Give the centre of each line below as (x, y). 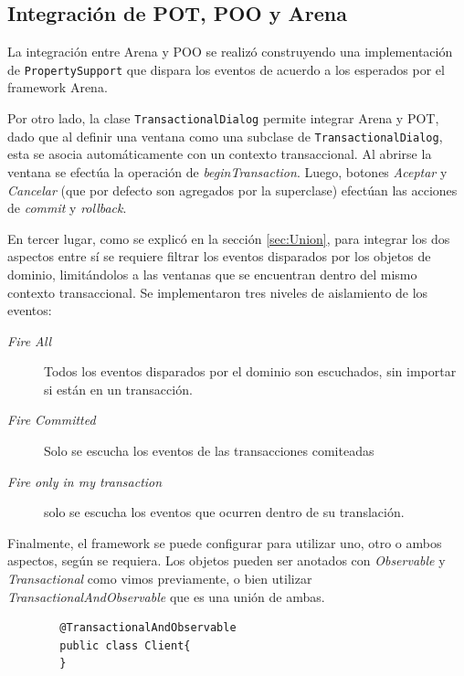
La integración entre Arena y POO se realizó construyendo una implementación (230, 52)
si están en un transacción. (118, 389)
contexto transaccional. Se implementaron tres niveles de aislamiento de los (218, 292)
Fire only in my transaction (85, 481)
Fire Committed (52, 420)
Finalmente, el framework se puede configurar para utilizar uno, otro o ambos (225, 542)
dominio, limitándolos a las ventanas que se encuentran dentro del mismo (212, 274)
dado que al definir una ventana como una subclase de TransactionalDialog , (225, 136)
